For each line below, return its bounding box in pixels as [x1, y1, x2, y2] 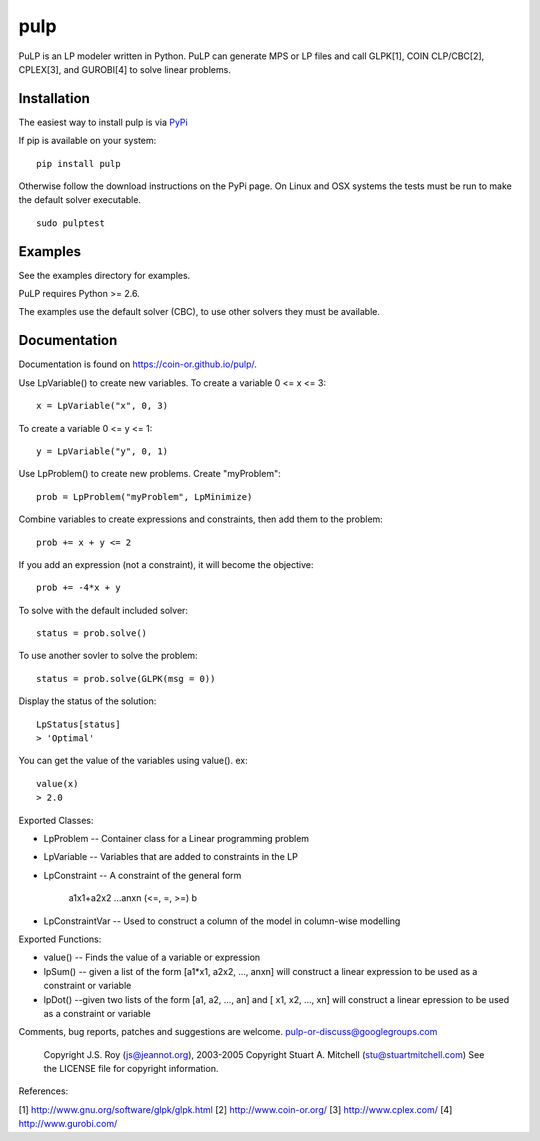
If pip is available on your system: [18, 135, 157, 147]
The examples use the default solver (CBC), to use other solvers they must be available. [18, 306, 380, 318]
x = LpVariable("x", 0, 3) [36, 400, 169, 412]
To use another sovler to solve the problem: [18, 650, 199, 662]
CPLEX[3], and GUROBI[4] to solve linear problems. [18, 63, 232, 75]
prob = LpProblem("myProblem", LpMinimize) [36, 491, 253, 502]
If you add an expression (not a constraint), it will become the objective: [18, 558, 314, 570]
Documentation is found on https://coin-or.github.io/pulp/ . [18, 358, 257, 370]
